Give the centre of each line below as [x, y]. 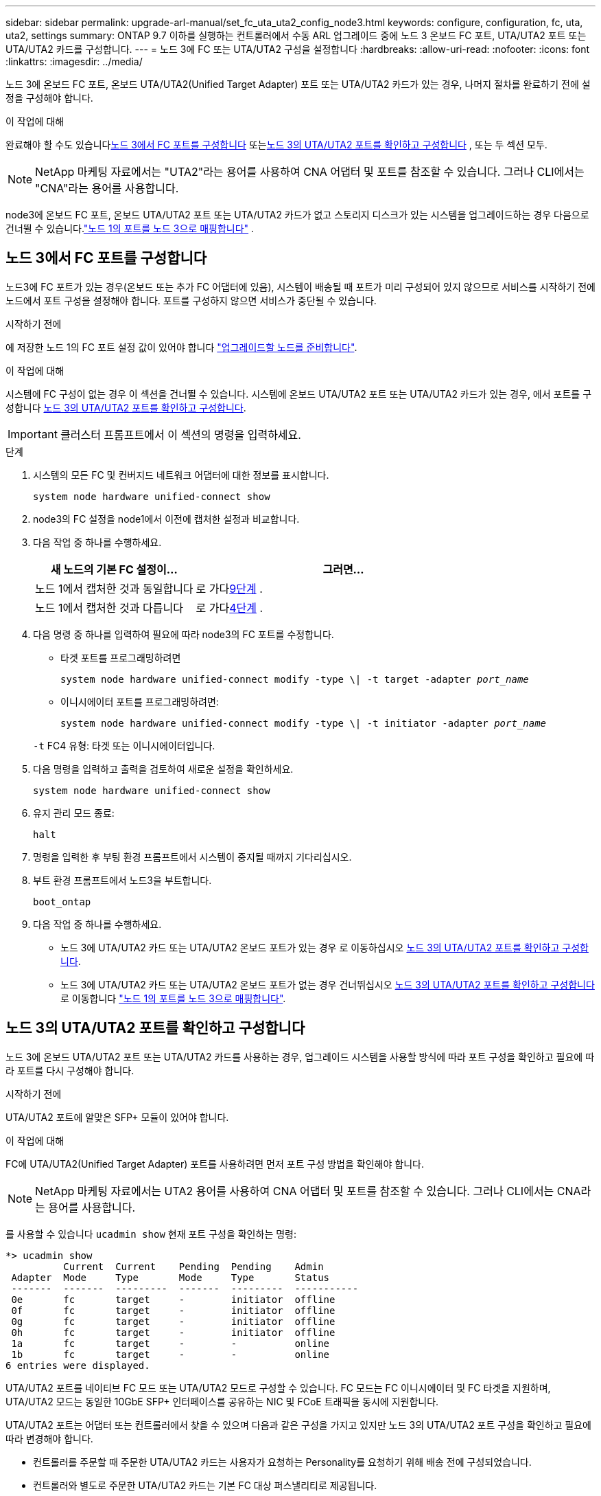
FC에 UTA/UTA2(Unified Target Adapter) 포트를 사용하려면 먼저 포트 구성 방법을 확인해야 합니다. [215, 1164]
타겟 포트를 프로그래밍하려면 [121, 657]
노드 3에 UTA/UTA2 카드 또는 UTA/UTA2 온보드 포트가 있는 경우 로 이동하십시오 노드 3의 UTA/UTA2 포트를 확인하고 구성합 [325, 947]
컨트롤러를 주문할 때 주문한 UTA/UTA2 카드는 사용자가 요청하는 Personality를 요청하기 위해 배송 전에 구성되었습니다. [282, 1462]
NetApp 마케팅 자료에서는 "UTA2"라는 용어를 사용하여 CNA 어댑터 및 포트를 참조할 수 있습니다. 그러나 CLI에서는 [310, 172]
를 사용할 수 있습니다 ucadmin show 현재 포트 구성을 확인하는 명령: [151, 1234]
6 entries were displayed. [78, 1365]
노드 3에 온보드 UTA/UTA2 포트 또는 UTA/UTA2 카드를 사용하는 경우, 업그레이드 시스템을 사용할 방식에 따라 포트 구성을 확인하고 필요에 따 [300, 1056]
